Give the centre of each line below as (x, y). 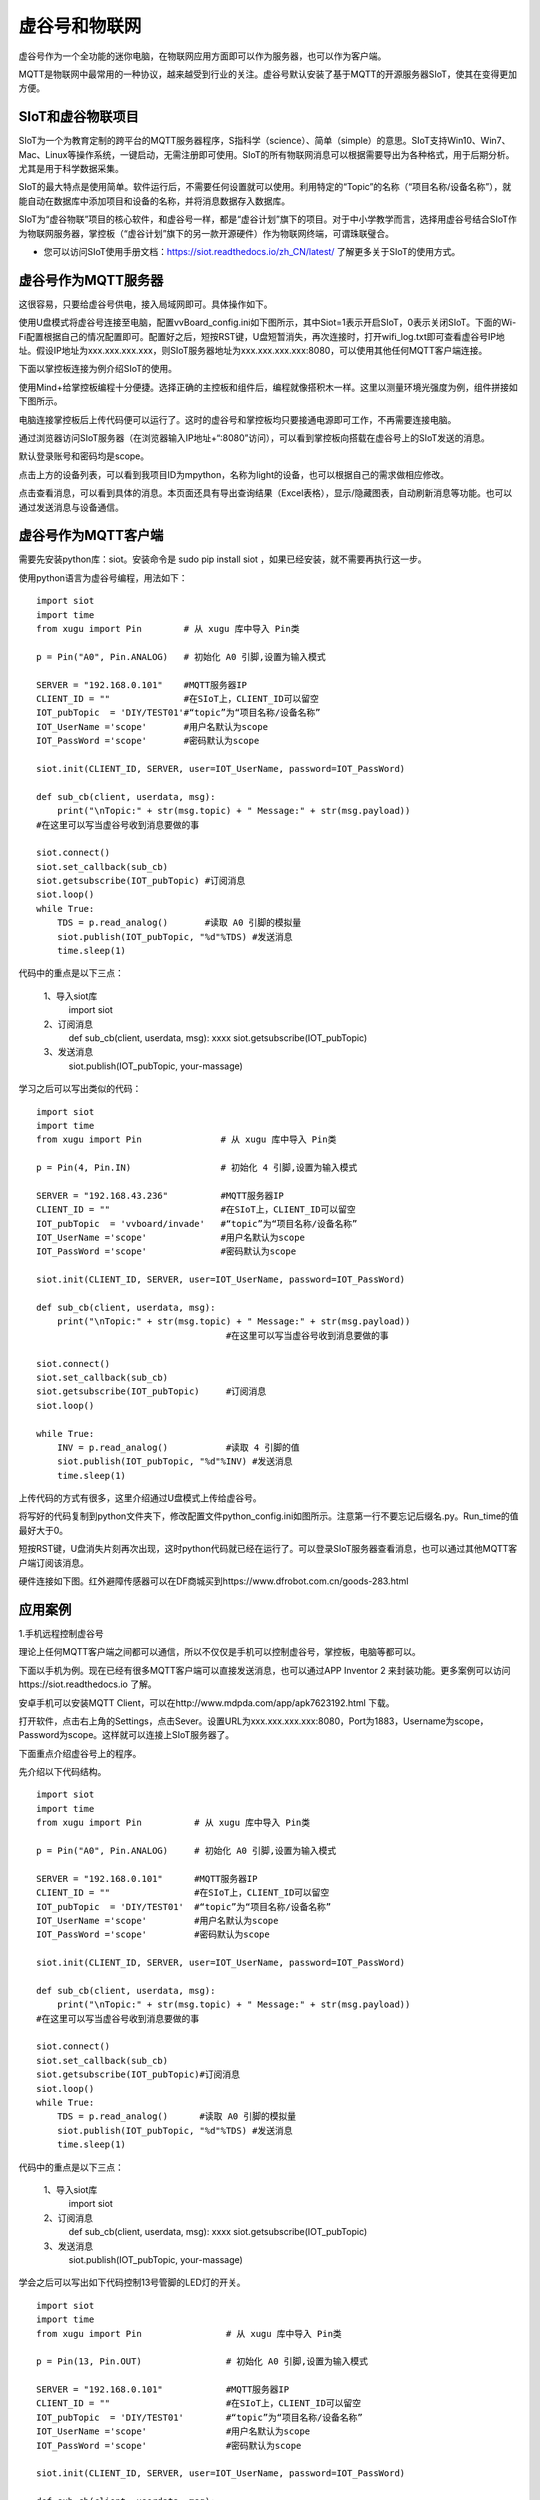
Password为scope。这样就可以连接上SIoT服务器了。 (126, 1735)
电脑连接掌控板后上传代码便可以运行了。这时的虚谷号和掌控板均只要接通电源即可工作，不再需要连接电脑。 (237, 419)
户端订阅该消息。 (53, 1562)
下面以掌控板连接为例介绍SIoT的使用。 (98, 369)
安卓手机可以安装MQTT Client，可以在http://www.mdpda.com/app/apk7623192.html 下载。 (206, 1702)
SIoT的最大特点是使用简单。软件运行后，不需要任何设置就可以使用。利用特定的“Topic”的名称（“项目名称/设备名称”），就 (265, 187)
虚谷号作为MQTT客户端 (91, 535)
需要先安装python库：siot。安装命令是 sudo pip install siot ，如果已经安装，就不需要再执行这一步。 (222, 559)
